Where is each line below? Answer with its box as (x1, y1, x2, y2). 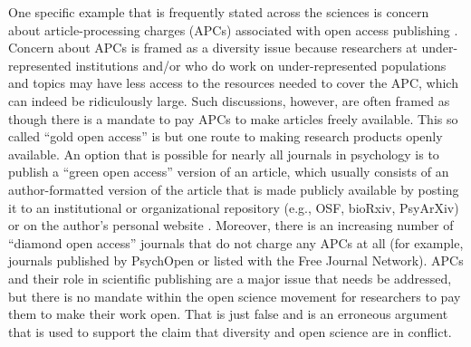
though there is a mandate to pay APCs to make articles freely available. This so (8, 109, 458, 128)
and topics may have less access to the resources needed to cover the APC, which (8, 73, 458, 92)
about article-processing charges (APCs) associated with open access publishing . (8, 20, 458, 39)
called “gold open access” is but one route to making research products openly (8, 127, 443, 146)
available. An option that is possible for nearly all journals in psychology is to (8, 144, 439, 163)
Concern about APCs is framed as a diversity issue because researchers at (8, 38, 418, 57)
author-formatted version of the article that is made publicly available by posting (8, 179, 459, 198)
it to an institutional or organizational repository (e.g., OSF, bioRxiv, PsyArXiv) (8, 198, 459, 217)
